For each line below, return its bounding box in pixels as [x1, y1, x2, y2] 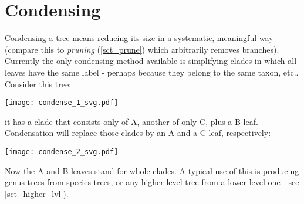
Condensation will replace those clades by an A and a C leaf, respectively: [5, 127, 271, 139]
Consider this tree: [5, 77, 72, 90]
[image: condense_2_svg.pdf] [5, 147, 119, 156]
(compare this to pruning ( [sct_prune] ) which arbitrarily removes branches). [5, 43, 279, 55]
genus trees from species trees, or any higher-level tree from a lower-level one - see [5, 176, 299, 188]
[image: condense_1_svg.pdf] [5, 98, 119, 107]
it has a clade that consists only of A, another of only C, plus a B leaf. [5, 115, 258, 127]
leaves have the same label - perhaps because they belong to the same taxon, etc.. [5, 66, 299, 78]
